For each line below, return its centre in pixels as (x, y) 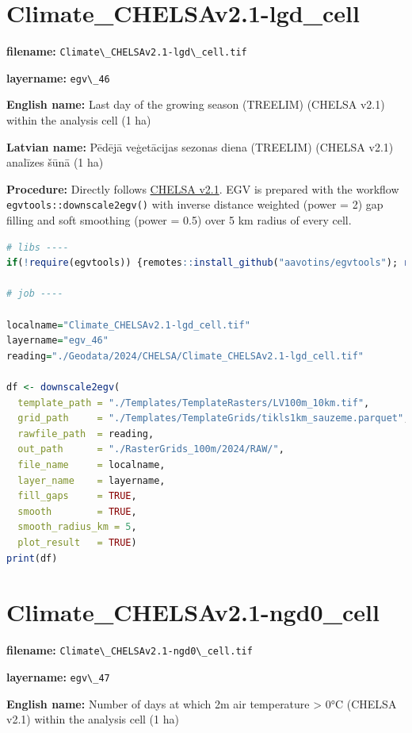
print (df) (32, 558)
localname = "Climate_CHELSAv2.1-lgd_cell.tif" (128, 325)
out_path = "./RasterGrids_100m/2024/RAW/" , (151, 449)
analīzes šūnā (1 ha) (55, 162)
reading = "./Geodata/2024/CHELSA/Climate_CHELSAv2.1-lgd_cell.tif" (185, 356)
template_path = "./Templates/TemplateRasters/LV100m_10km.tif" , (194, 403)
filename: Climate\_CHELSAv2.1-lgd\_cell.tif (127, 51)
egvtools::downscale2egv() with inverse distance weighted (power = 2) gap (195, 204)
